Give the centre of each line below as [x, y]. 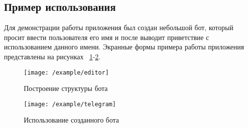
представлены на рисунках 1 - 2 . [52, 56]
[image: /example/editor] [66, 72]
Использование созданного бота [72, 120]
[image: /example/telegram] [70, 104]
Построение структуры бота [66, 88]
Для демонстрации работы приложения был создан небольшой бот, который [119, 27]
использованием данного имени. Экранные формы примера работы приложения [124, 47]
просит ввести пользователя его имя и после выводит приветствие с [107, 37]
